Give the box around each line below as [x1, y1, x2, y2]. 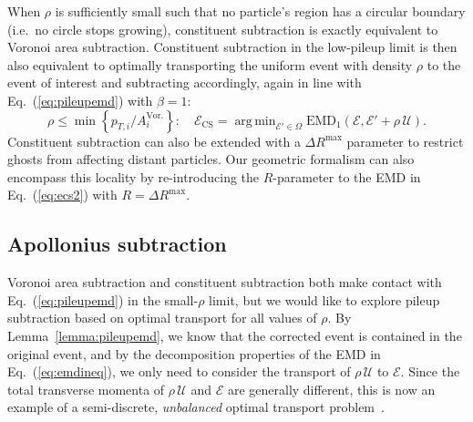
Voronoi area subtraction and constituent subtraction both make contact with [7, 273, 442, 292]
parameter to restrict [346, 131, 464, 150]
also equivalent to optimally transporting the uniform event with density [7, 55, 413, 74]
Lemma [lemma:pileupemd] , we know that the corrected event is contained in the [7, 325, 462, 345]
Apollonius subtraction [7, 230, 227, 258]
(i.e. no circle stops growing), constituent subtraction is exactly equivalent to [7, 19, 438, 38]
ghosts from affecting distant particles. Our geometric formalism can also [7, 149, 415, 169]
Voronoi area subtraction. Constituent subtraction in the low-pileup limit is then [7, 37, 458, 57]
